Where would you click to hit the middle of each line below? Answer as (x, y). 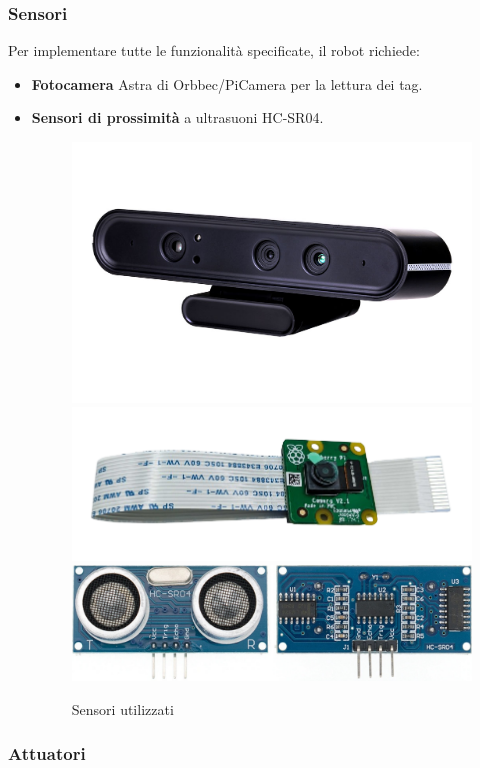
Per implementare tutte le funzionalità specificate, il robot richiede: (214, 50)
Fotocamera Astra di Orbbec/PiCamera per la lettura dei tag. (227, 83)
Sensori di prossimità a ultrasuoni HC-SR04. (177, 117)
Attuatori (47, 753)
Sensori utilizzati (122, 708)
